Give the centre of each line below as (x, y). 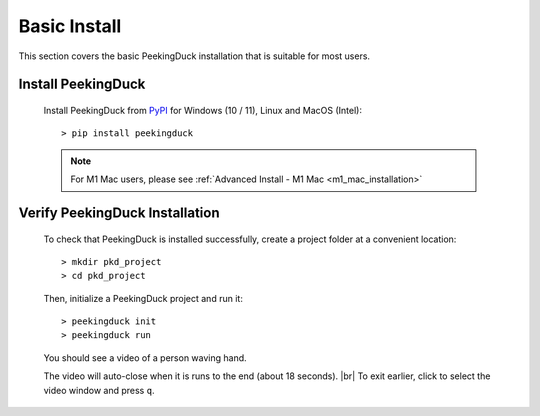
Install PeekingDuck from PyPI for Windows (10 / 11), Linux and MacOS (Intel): (202, 110)
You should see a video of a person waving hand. (145, 357)
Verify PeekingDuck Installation (119, 212)
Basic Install (70, 26)
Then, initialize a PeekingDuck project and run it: (143, 298)
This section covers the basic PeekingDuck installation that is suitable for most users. (194, 56)
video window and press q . (99, 390)
